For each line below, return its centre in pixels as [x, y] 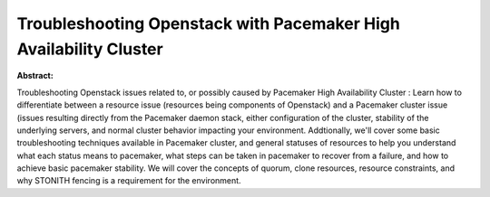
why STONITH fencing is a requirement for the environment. [129, 181]
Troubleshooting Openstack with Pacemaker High [209, 23]
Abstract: [35, 76]
